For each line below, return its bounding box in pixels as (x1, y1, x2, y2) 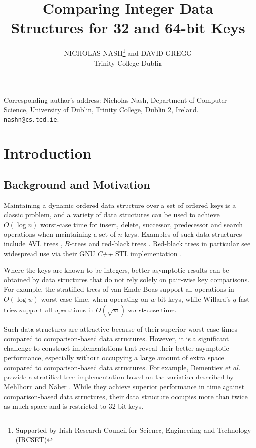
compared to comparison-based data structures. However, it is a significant (4, 333, 229, 344)
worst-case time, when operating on (41, 293, 148, 304)
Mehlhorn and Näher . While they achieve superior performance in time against (4, 381, 245, 392)
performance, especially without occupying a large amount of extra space (4, 352, 224, 363)
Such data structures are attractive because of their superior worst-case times (4, 323, 238, 334)
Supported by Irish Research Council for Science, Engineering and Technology (15, 424, 251, 435)
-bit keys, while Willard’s (155, 293, 231, 304)
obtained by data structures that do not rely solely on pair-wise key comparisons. (4, 274, 250, 284)
